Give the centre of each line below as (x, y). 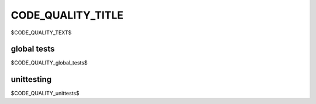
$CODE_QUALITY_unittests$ (45, 94)
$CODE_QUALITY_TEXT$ (41, 33)
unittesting (31, 79)
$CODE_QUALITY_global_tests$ (49, 63)
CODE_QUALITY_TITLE (67, 15)
